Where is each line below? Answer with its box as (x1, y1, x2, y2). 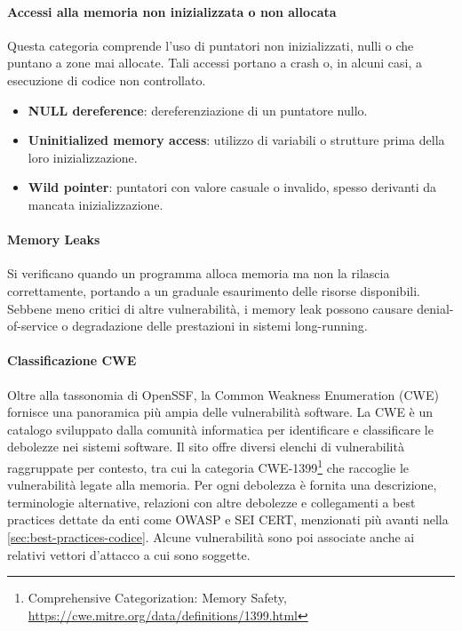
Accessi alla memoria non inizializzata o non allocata (7, 2, 337, 20)
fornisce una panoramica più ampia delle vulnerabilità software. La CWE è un (7, 403, 434, 421)
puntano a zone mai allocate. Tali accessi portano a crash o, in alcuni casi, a (7, 53, 423, 72)
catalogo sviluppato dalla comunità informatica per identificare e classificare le (7, 419, 434, 438)
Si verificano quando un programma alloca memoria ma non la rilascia (7, 264, 390, 283)
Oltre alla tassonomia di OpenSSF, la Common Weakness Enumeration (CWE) (7, 385, 439, 403)
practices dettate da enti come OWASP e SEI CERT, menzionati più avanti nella (7, 510, 449, 529)
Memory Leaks (7, 230, 100, 249)
